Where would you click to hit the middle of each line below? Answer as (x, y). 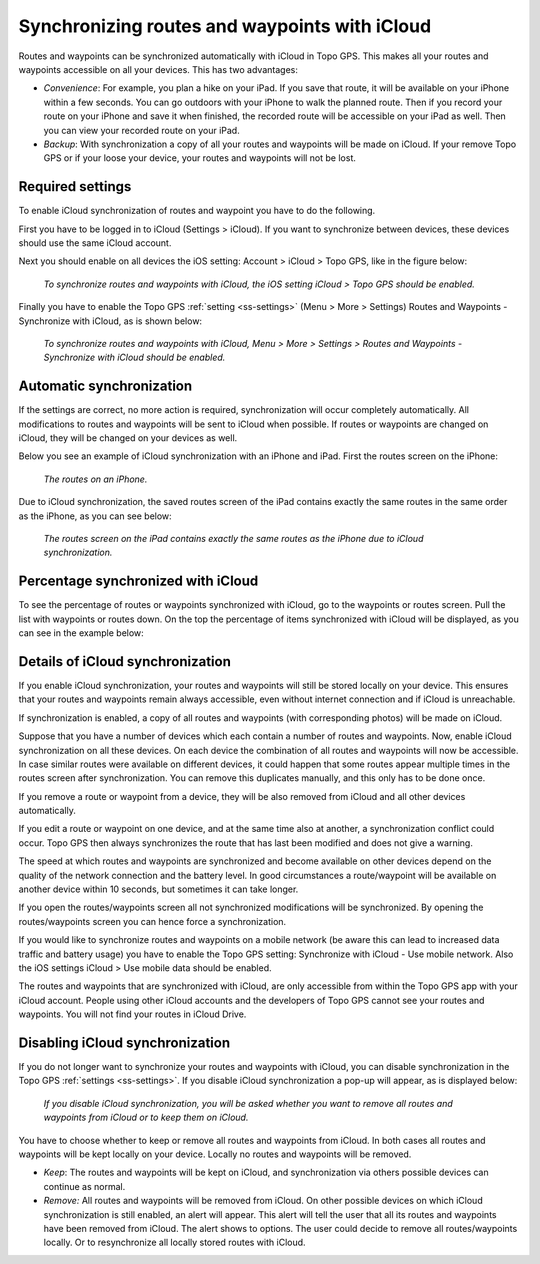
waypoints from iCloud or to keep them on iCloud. (146, 1117)
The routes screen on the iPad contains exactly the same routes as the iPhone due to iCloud (233, 538)
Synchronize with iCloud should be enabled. (134, 357)
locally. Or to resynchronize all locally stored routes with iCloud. (174, 1242)
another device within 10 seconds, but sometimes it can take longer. (158, 889)
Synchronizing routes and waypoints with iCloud (225, 26)
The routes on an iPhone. (95, 479)
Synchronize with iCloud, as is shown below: (110, 321)
